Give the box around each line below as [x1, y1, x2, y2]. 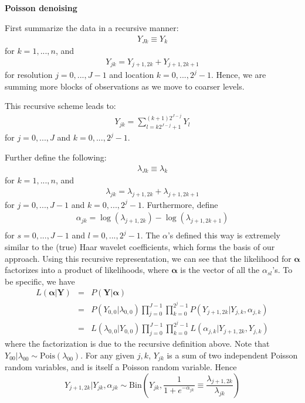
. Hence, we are [211, 69, 266, 81]
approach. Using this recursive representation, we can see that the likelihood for [5, 252, 292, 264]
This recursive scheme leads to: [5, 100, 116, 112]
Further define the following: [5, 151, 107, 163]
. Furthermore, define [141, 198, 218, 210]
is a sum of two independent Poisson [167, 349, 298, 361]
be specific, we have [5, 275, 75, 287]
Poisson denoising [5, 2, 77, 14]
